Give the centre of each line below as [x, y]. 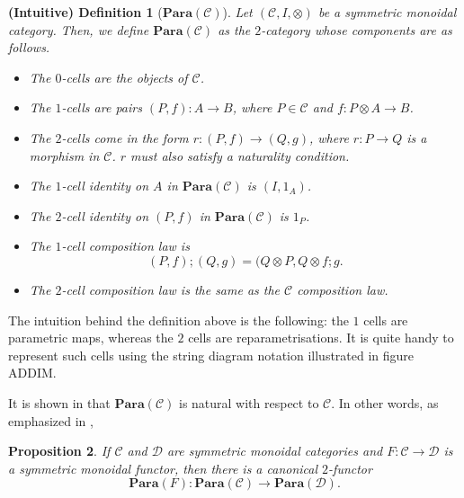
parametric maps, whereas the [91, 338]
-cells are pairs [102, 107]
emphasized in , [51, 420]
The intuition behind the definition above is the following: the [178, 320]
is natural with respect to [249, 402]
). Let [237, 12]
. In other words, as [385, 402]
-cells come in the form [125, 137]
